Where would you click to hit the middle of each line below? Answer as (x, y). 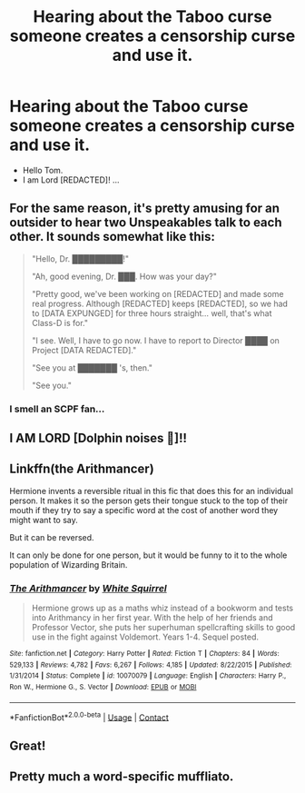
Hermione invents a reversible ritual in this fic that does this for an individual (151, 491)
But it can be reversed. (52, 537)
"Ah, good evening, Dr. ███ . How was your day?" (124, 276)
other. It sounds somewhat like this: (113, 237)
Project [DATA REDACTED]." (84, 350)
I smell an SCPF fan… (57, 409)
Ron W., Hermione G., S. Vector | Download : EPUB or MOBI (103, 688)
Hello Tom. (43, 170)
